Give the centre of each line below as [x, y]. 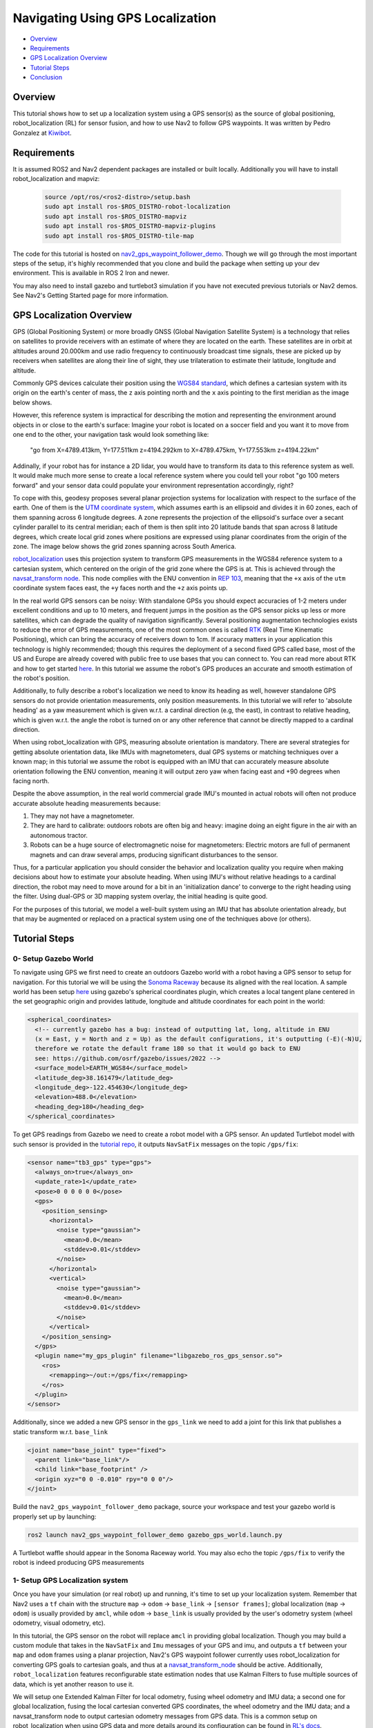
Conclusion [46, 77]
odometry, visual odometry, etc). [59, 1623]
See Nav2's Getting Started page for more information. [90, 295]
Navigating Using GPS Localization [115, 18]
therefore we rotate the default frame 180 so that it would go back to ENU [168, 1049]
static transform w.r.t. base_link [60, 1431]
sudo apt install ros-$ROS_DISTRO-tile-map [119, 236]
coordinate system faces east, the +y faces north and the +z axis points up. [120, 588]
